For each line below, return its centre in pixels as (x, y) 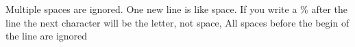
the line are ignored (47, 36)
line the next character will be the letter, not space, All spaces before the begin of (177, 22)
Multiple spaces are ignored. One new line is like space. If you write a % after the (176, 9)
